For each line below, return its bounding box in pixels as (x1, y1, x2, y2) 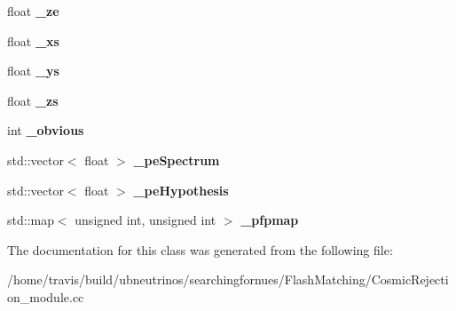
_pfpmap (240, 211, 299, 229)
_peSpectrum (133, 150, 220, 169)
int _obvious (7, 121, 84, 140)
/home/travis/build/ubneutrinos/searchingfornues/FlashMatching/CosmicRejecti (7, 270, 449, 289)
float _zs (7, 91, 59, 109)
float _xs (7, 31, 59, 50)
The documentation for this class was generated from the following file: (7, 240, 393, 259)
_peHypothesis (133, 180, 229, 199)
